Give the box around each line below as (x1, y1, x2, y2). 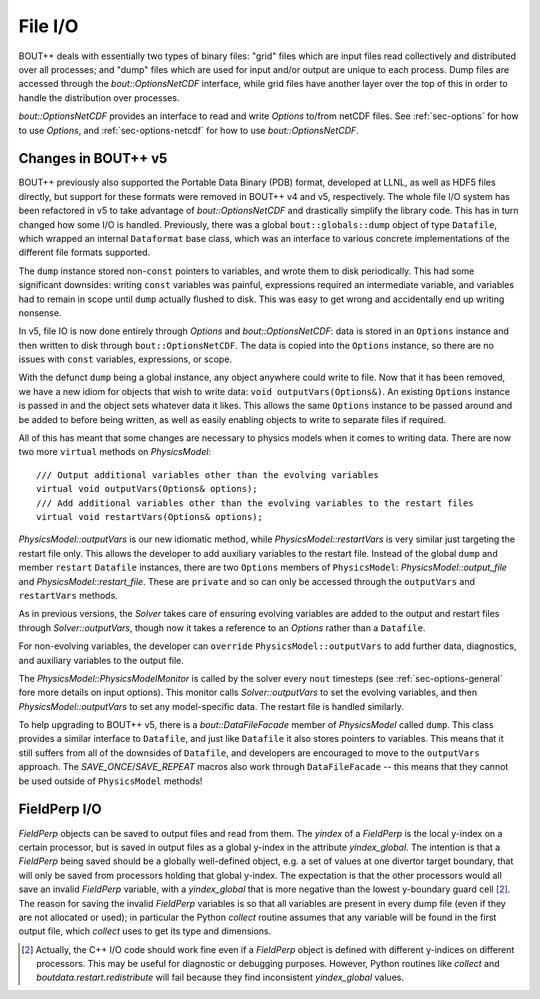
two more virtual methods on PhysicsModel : (18, 446, 212, 458)
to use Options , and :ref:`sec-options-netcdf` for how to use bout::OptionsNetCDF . (18, 124, 359, 136)
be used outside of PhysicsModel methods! (18, 775, 203, 787)
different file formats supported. (18, 246, 151, 259)
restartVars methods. (18, 589, 119, 601)
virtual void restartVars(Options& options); (36, 511, 264, 522)
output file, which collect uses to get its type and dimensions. (18, 925, 272, 937)
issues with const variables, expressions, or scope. (18, 353, 233, 365)
